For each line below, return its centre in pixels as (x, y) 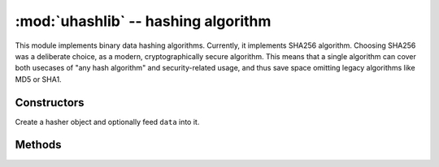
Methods (38, 145)
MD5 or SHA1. (38, 79)
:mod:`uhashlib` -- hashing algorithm (143, 21)
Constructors (50, 103)
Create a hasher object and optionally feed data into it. (107, 122)
